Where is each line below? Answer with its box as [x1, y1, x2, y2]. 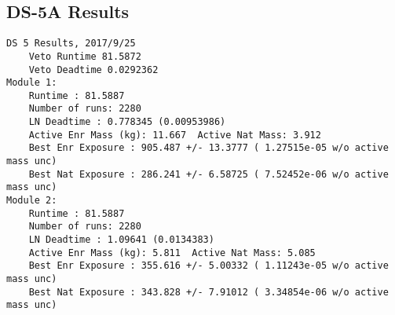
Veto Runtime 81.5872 [28, 50, 141, 62]
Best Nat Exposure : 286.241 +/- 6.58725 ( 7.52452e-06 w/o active [28, 168, 389, 180]
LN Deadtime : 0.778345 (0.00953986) [28, 116, 226, 128]
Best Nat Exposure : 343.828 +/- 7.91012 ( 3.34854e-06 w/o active [28, 286, 389, 298]
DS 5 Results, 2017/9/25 [6, 38, 136, 49]
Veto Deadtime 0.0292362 [28, 64, 159, 75]
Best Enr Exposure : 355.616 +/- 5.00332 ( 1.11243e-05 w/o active [28, 260, 389, 272]
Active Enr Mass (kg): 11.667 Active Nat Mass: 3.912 [28, 129, 321, 141]
